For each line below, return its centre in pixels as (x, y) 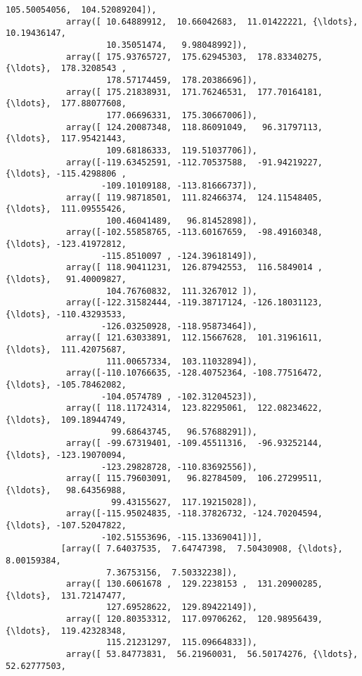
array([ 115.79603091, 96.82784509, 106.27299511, (194, 479)
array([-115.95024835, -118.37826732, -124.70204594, (194, 514)
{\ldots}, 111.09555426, (66, 209)
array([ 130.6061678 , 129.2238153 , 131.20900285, (194, 584)
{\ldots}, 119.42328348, (66, 631)
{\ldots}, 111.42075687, (66, 350)
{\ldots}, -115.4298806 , (66, 174)
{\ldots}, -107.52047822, (66, 525)
